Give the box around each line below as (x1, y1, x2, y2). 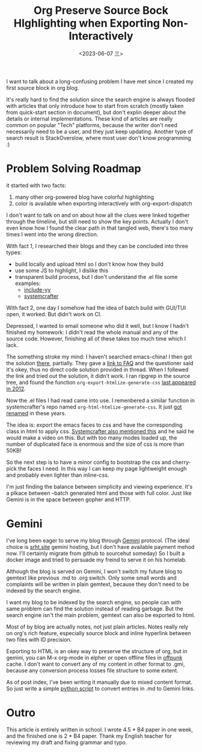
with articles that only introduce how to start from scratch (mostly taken (6, 102, 184, 109)
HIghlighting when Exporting (13, 16, 161, 30)
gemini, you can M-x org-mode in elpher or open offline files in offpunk (6, 654, 183, 661)
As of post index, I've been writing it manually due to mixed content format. (6, 678, 192, 686)
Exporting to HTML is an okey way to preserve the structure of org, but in (6, 647, 188, 654)
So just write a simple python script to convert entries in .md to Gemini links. (6, 685, 195, 692)
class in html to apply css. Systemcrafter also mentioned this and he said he (6, 427, 194, 434)
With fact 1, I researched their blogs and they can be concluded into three (6, 242, 188, 249)
